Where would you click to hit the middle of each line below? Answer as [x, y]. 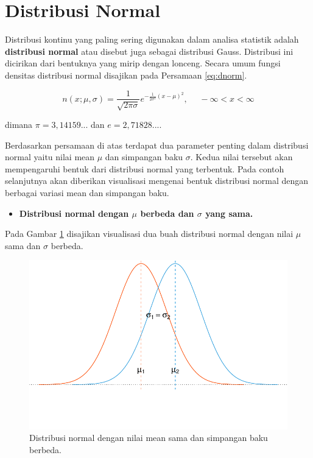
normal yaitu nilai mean [50, 157]
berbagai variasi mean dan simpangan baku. [87, 192]
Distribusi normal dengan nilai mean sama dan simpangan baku [149, 438]
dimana [19, 124]
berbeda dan [167, 213]
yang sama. [229, 213]
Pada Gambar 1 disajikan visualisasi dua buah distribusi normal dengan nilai [149, 234]
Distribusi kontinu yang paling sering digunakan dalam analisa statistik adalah [152, 39]
